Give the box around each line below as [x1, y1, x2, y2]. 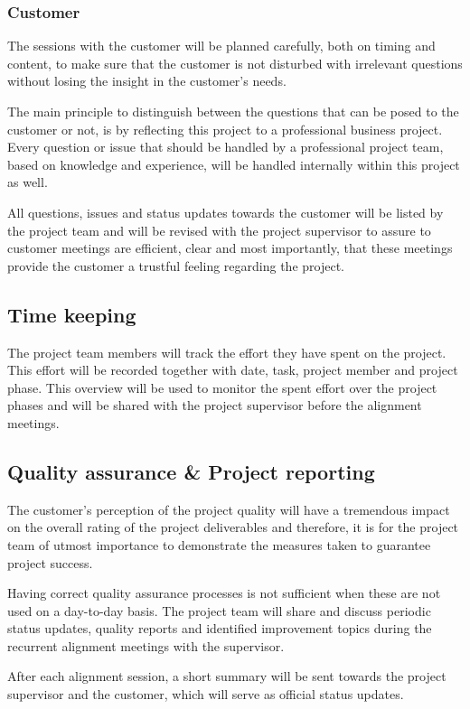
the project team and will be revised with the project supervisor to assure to [7, 220, 431, 239]
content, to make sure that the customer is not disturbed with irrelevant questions [7, 53, 463, 72]
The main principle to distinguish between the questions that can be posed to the [7, 102, 459, 120]
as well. [7, 173, 48, 191]
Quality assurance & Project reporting [7, 457, 375, 485]
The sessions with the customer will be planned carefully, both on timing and [7, 36, 436, 55]
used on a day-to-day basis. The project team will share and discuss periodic [7, 601, 431, 620]
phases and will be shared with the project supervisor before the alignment [7, 396, 422, 415]
